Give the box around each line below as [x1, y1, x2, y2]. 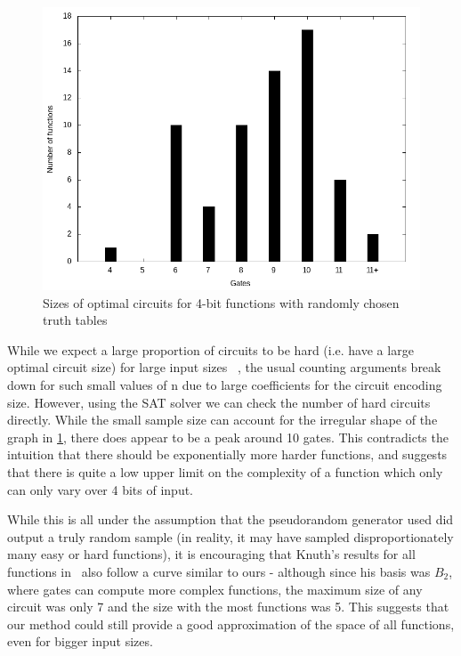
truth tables [43, 311, 108, 329]
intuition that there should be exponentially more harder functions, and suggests [7, 445, 448, 464]
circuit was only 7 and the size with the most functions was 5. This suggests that [7, 597, 449, 616]
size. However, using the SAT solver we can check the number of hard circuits [7, 393, 431, 411]
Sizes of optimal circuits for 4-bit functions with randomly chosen [43, 293, 400, 312]
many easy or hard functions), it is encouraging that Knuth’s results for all [7, 545, 416, 563]
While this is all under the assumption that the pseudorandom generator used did [7, 510, 454, 529]
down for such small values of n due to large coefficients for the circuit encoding [7, 375, 442, 393]
